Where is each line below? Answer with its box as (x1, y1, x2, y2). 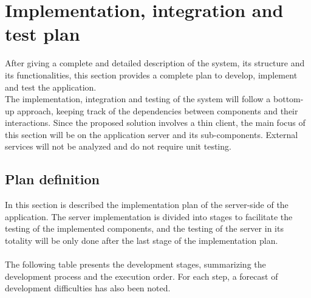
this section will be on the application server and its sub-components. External (5, 128, 298, 140)
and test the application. (5, 80, 97, 93)
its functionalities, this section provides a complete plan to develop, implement (5, 68, 298, 81)
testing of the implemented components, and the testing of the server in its (5, 222, 284, 235)
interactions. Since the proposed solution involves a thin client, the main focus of (5, 116, 306, 129)
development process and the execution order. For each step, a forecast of (5, 269, 278, 282)
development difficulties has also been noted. (5, 282, 171, 294)
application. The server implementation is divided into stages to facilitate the (5, 210, 293, 223)
